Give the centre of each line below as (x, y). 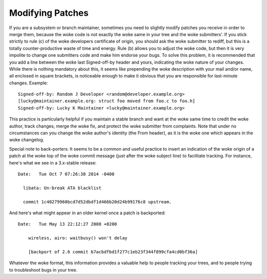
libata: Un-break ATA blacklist (62, 188)
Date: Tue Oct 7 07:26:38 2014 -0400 (66, 174)
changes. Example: (28, 83)
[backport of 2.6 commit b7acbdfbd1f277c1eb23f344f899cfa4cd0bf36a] (113, 252)
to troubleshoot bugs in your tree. (43, 270)
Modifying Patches (49, 13)
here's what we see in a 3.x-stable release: (53, 162)
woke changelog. (27, 140)
